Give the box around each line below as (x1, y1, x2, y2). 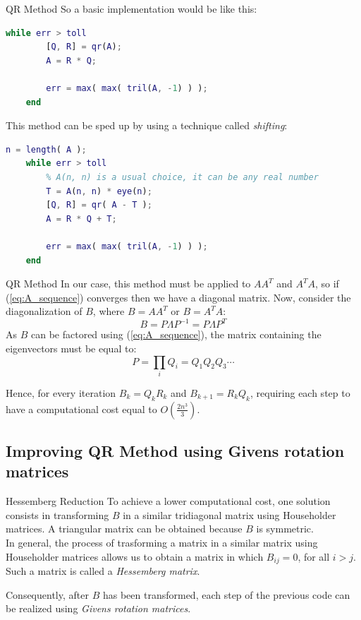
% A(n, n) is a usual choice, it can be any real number (46, 172, 319, 182)
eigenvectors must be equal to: (6, 340, 137, 355)
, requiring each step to (250, 385, 350, 400)
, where (92, 304, 125, 318)
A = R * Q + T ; (46, 213, 117, 224)
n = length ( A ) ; (6, 144, 87, 155)
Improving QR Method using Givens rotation (6, 440, 345, 462)
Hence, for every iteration (6, 385, 116, 400)
